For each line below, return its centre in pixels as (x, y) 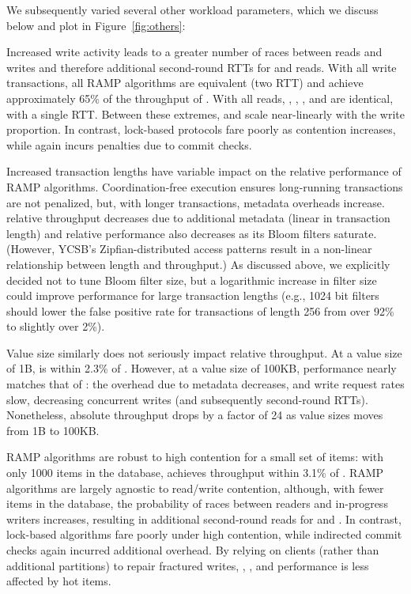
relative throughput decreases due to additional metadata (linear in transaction (198, 218)
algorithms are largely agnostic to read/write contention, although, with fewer (195, 488)
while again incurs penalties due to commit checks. (129, 144)
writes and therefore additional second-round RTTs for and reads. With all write (202, 67)
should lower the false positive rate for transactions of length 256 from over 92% (200, 310)
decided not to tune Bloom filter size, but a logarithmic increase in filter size (192, 280)
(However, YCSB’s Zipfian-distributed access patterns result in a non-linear (189, 249)
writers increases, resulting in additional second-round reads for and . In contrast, (204, 518)
